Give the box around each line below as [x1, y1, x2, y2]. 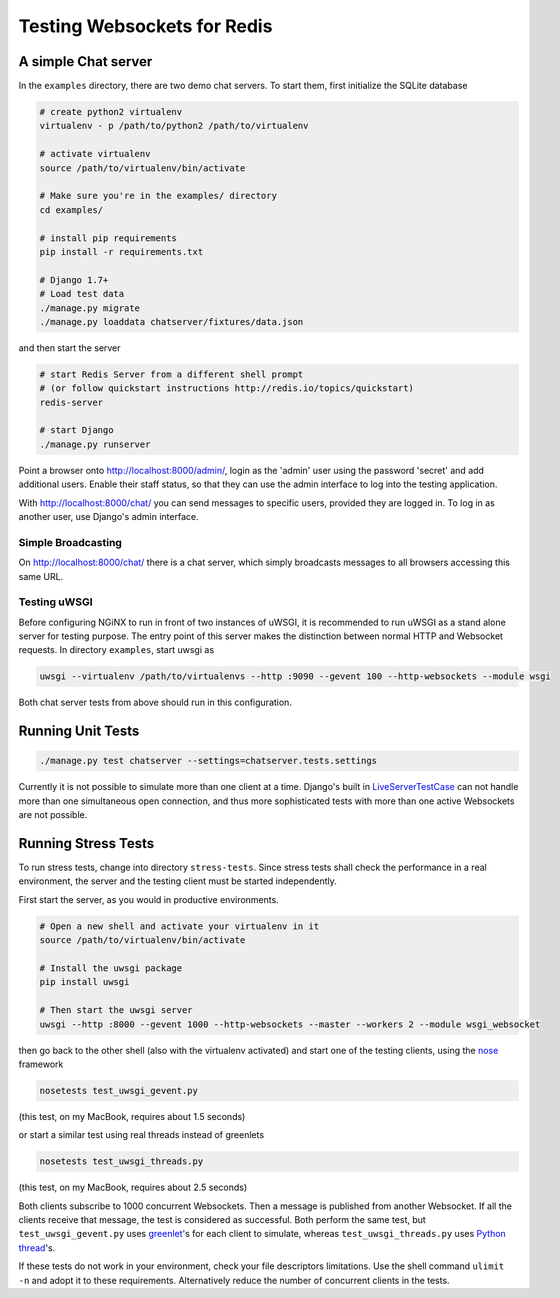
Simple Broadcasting [18, 535, 122, 549]
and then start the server [18, 341, 121, 354]
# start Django [39, 425, 114, 436]
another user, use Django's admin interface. [18, 510, 199, 522]
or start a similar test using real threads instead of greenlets [18, 1129, 265, 1141]
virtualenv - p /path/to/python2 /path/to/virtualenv [39, 120, 309, 132]
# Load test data [39, 288, 125, 300]
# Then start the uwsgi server [39, 1005, 194, 1016]
